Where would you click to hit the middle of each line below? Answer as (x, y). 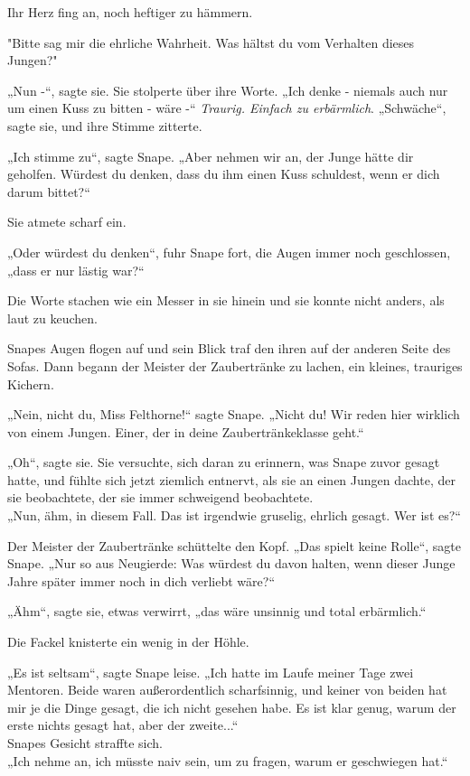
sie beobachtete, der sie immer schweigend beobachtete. (160, 497)
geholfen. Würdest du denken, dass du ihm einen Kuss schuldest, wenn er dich (224, 174)
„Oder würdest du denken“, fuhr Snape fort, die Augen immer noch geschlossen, (229, 252)
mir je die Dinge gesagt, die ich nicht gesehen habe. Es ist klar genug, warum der (232, 707)
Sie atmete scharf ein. (67, 222)
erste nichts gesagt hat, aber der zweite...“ (123, 725)
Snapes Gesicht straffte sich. (85, 743)
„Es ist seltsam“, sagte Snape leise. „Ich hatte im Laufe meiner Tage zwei (211, 672)
